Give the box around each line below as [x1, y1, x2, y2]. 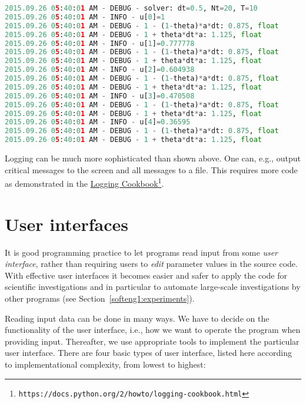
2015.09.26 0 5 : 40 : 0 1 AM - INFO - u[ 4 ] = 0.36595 [5, 118, 191, 127]
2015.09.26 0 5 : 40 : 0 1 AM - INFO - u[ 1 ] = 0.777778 [5, 39, 195, 48]
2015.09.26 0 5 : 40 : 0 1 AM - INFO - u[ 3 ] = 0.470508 [5, 91, 195, 100]
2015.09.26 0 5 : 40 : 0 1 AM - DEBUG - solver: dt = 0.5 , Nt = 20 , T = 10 [5, 4, 258, 12]
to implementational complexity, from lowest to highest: [5, 358, 206, 370]
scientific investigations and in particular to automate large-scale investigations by [5, 280, 301, 293]
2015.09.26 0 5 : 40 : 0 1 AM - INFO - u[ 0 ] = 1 [5, 12, 165, 21]
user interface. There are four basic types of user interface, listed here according [5, 346, 292, 359]
